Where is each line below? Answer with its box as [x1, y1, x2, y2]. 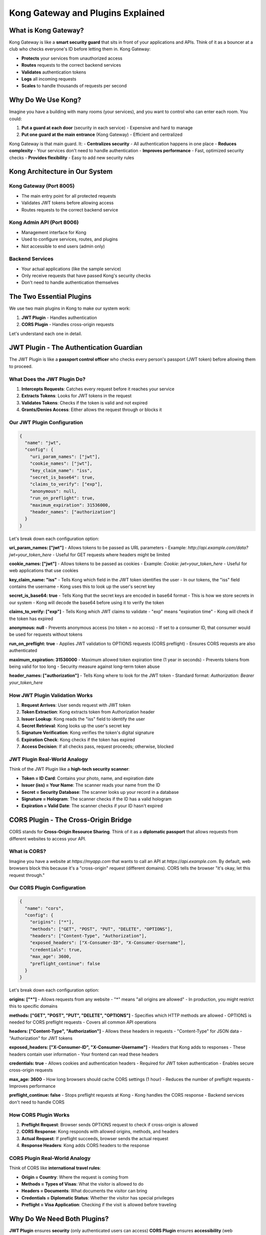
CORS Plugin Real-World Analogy [9, 1154, 91, 1161]
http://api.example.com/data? [188, 545, 249, 551]
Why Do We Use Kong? [9, 96, 81, 104]
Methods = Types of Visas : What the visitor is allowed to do [21, 1181, 144, 1187]
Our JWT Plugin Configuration [9, 419, 83, 426]
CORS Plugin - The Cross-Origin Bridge [9, 816, 132, 824]
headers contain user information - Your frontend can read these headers [9, 1051, 159, 1057]
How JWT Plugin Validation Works [9, 692, 93, 699]
